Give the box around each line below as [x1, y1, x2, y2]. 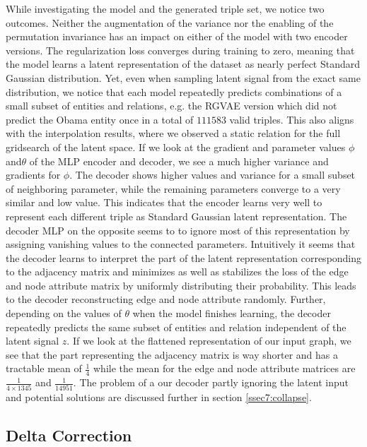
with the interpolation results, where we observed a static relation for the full [6, 126, 341, 141]
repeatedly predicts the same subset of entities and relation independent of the [6, 319, 346, 334]
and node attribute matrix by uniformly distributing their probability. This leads [6, 278, 356, 292]
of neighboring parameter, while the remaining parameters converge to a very [6, 181, 341, 196]
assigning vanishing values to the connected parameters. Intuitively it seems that [6, 237, 356, 251]
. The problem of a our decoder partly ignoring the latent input [73, 375, 349, 390]
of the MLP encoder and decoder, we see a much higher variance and [29, 153, 329, 168]
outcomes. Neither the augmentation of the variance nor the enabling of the [6, 15, 334, 30]
